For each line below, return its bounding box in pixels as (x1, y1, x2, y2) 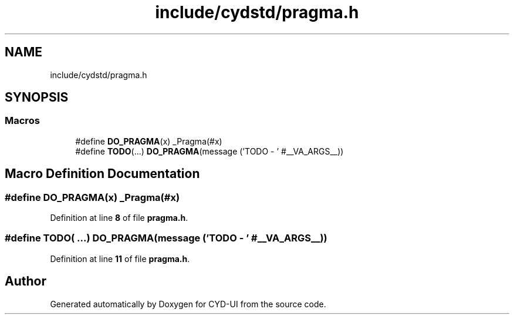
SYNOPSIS (5, 90, 69, 105)
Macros (5, 115, 40, 127)
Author (5, 274, 46, 289)
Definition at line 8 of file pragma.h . (50, 213, 188, 223)
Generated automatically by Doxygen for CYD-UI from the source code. (50, 298, 326, 309)
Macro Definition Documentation (5, 166, 200, 182)
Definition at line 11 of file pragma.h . (50, 253, 190, 264)
